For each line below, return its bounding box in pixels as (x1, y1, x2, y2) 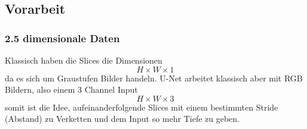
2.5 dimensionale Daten (5, 30, 120, 45)
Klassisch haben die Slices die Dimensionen (5, 54, 162, 66)
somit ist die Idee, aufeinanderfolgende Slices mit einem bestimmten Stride (5, 100, 278, 113)
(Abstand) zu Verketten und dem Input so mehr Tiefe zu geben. (5, 112, 240, 125)
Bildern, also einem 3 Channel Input (5, 83, 138, 96)
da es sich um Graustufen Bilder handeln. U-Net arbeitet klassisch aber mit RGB (5, 71, 303, 84)
